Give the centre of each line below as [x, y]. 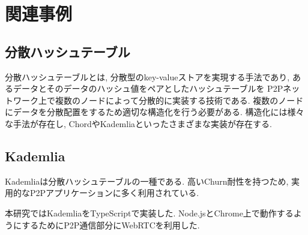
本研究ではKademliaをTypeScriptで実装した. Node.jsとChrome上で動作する [149, 213]
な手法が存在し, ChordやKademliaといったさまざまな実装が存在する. [138, 123]
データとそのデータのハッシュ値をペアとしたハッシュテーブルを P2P [148, 88]
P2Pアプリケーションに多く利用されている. [114, 193]
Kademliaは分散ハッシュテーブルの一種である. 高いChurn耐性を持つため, [147, 181]
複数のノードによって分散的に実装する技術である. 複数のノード [179, 100]
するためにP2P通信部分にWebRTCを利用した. [111, 225]
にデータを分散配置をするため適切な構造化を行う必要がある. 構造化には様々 [155, 112]
